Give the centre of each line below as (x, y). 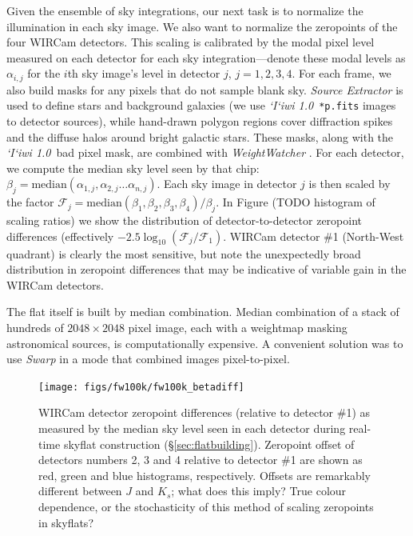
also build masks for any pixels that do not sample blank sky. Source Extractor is (205, 89)
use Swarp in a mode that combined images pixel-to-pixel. (148, 359)
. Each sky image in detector (227, 184)
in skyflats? (66, 522)
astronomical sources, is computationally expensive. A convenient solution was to (205, 343)
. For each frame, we (342, 73)
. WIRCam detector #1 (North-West (314, 236)
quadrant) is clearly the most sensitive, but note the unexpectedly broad (184, 253)
